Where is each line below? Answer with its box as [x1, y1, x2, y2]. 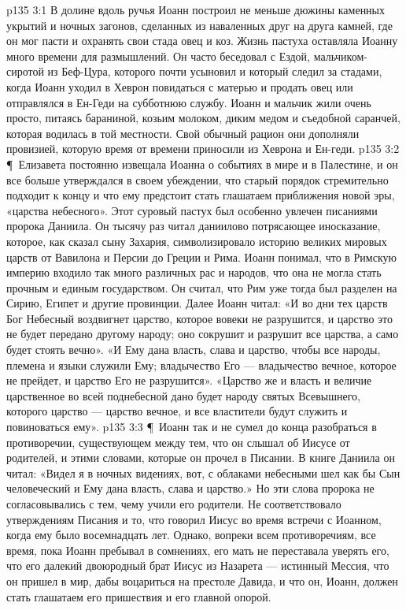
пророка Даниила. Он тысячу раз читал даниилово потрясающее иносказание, [6, 218, 381, 234]
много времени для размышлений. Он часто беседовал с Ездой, [6, 47, 310, 64]
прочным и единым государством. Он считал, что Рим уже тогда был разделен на [6, 279, 397, 296]
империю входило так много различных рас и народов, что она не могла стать [6, 264, 382, 281]
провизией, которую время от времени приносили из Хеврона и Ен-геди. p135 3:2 [6, 140, 400, 157]
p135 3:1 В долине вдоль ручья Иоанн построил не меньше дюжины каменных [6, 2, 386, 17]
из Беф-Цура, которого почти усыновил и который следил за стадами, [47, 63, 382, 80]
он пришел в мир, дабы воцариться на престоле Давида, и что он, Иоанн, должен [6, 572, 398, 589]
